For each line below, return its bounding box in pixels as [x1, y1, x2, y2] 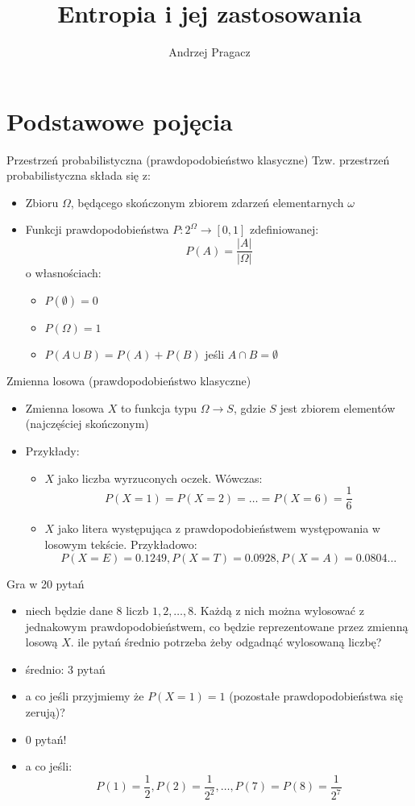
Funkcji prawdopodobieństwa [25, 221, 169, 238]
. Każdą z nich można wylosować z [193, 602, 364, 619]
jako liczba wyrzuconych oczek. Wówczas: [57, 469, 263, 486]
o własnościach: [25, 264, 102, 281]
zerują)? [25, 704, 65, 721]
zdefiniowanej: [250, 221, 319, 238]
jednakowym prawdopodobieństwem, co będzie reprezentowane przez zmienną [25, 617, 409, 634]
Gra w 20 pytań [6, 575, 85, 592]
